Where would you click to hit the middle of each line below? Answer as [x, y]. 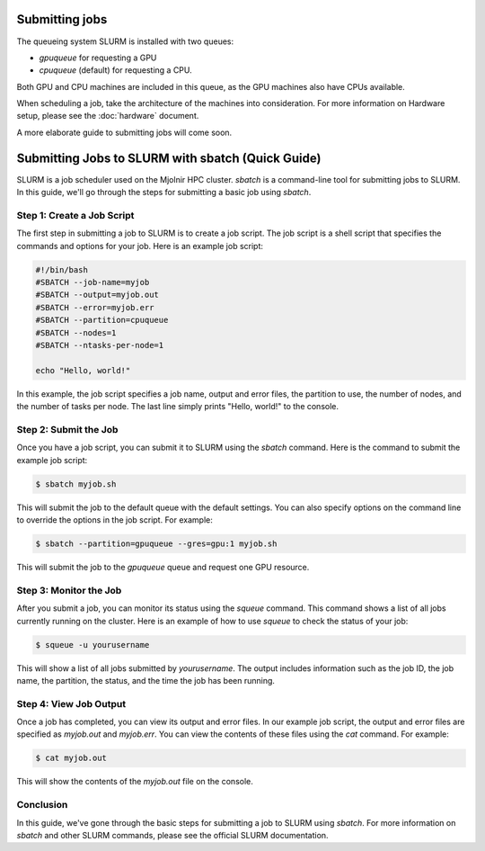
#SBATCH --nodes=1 [76, 332]
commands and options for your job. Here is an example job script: [140, 246]
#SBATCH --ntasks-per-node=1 [100, 345]
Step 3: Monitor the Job [69, 590]
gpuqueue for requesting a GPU [98, 58]
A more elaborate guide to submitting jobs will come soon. [124, 132]
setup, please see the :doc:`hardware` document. [108, 116]
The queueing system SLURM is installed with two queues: [125, 41]
